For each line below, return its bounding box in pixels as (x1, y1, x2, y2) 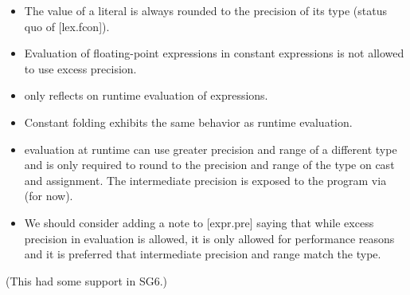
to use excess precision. (24, 60, 137, 77)
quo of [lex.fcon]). (24, 18, 110, 34)
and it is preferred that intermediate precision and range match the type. (24, 246, 381, 262)
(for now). (24, 187, 73, 204)
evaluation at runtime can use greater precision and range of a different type (24, 140, 397, 157)
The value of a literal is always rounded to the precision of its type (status (24, 2, 387, 18)
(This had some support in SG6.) (6, 272, 167, 289)
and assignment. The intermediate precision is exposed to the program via (24, 171, 387, 188)
